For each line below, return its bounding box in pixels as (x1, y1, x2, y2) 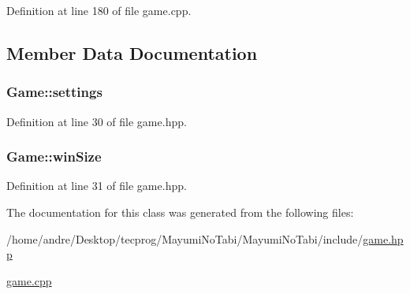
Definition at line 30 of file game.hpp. (6, 113, 187, 129)
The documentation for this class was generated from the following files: (6, 204, 354, 220)
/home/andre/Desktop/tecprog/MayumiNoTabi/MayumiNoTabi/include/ (6, 230, 363, 247)
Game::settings (6, 82, 102, 102)
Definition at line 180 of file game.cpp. (6, 2, 192, 18)
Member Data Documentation (6, 40, 258, 65)
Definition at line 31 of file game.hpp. (6, 177, 187, 194)
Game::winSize (6, 147, 102, 166)
